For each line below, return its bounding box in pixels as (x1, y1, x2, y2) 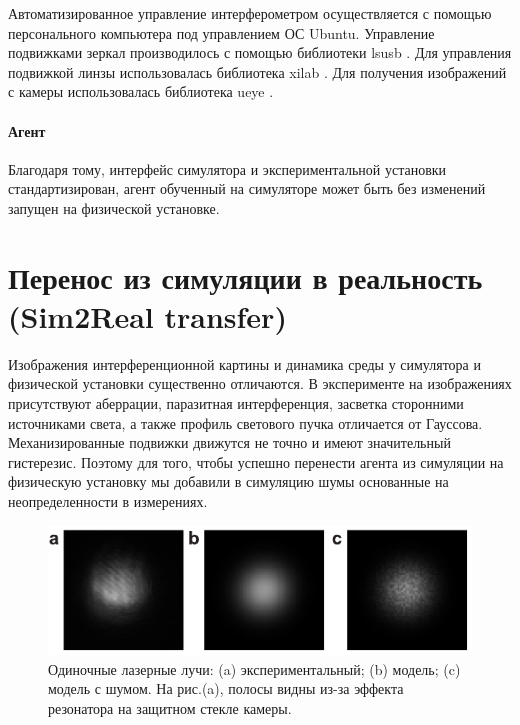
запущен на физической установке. (8, 197, 220, 218)
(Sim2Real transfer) (8, 295, 287, 336)
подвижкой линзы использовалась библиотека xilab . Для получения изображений (8, 61, 507, 82)
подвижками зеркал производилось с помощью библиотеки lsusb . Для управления (8, 42, 512, 63)
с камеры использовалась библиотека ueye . (8, 81, 274, 102)
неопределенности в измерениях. (8, 491, 208, 512)
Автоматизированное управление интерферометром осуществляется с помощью (8, 3, 492, 23)
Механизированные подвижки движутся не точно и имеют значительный (8, 432, 451, 453)
